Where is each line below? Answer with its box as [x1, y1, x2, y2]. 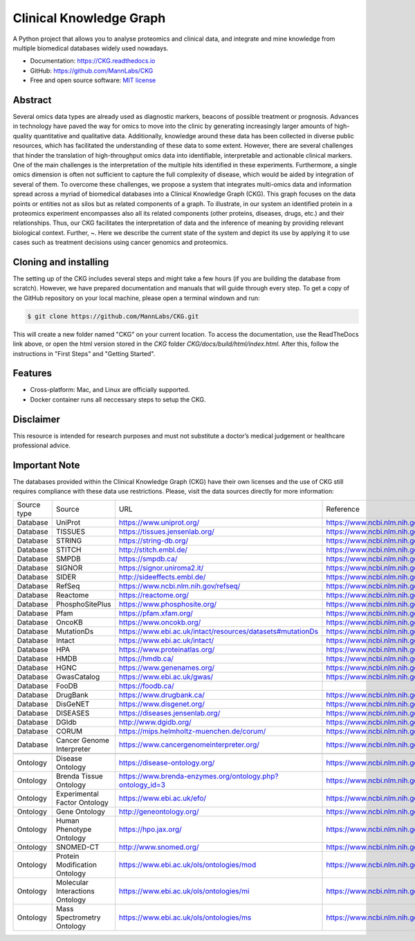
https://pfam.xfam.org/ [118, 608, 193, 618]
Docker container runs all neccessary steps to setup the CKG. [30, 395, 206, 404]
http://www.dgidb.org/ [118, 717, 192, 727]
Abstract [12, 94, 52, 106]
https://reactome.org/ [118, 590, 190, 599]
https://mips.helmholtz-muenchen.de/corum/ [118, 726, 266, 736]
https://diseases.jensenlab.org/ [118, 708, 221, 718]
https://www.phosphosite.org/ [118, 599, 217, 608]
